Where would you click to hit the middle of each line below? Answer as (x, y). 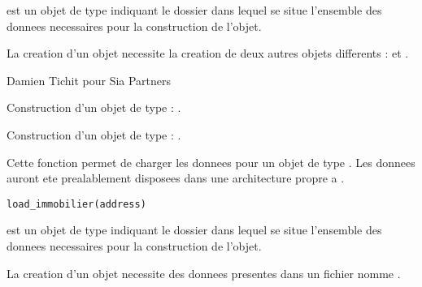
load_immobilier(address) (76, 204)
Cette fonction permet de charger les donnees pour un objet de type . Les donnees (211, 162)
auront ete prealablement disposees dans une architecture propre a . (176, 178)
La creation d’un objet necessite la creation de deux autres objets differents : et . (208, 53)
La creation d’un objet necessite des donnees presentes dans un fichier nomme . (204, 273)
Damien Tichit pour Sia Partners (89, 80)
